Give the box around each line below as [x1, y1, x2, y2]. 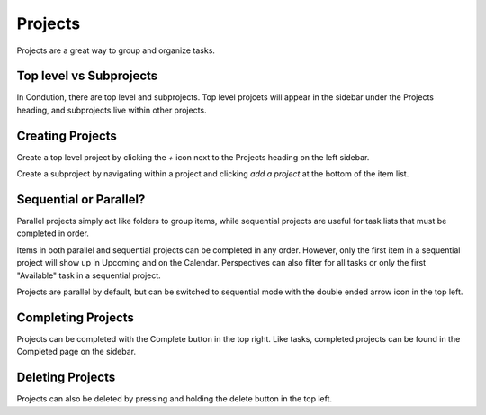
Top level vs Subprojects [16, 68, 158, 84]
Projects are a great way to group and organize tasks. [16, 45, 216, 56]
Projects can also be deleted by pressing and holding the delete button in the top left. [16, 393, 333, 404]
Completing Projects [16, 310, 135, 325]
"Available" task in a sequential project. [16, 270, 161, 281]
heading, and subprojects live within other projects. [16, 104, 207, 115]
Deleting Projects [16, 370, 116, 385]
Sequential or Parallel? [16, 192, 146, 207]
